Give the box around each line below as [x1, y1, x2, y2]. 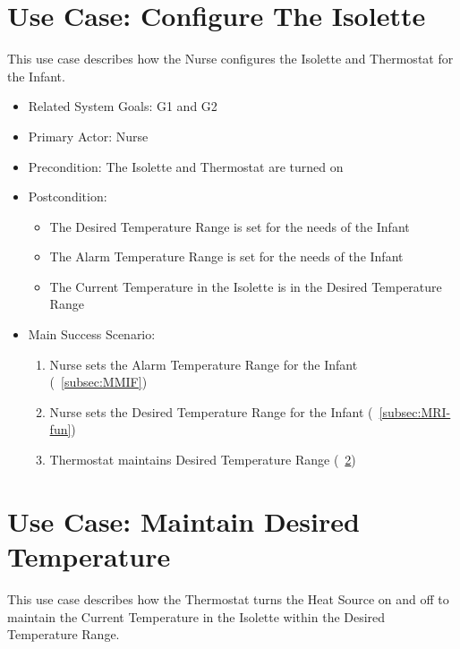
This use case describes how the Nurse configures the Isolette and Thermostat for [7, 49, 454, 68]
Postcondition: [28, 187, 107, 206]
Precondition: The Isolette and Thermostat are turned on [28, 157, 344, 175]
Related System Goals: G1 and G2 [28, 97, 217, 115]
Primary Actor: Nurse [28, 126, 149, 145]
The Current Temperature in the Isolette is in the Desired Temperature [49, 277, 442, 295]
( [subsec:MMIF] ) [49, 372, 148, 391]
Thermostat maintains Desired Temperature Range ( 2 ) [49, 450, 356, 469]
